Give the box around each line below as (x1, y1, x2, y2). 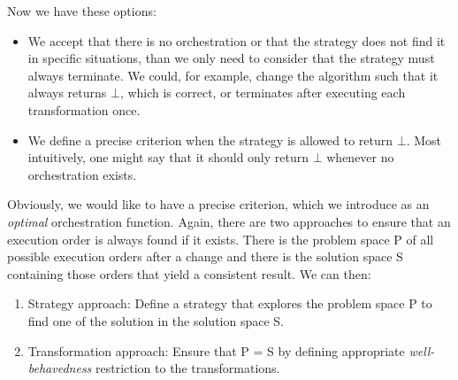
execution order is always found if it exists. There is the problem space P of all (7, 229, 434, 248)
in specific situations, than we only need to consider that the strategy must (27, 49, 435, 67)
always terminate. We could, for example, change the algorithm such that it (27, 66, 439, 84)
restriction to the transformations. (95, 359, 280, 377)
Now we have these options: (7, 2, 156, 19)
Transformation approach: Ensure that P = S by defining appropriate (27, 341, 405, 360)
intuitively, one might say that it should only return (27, 148, 309, 167)
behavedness (27, 359, 92, 377)
